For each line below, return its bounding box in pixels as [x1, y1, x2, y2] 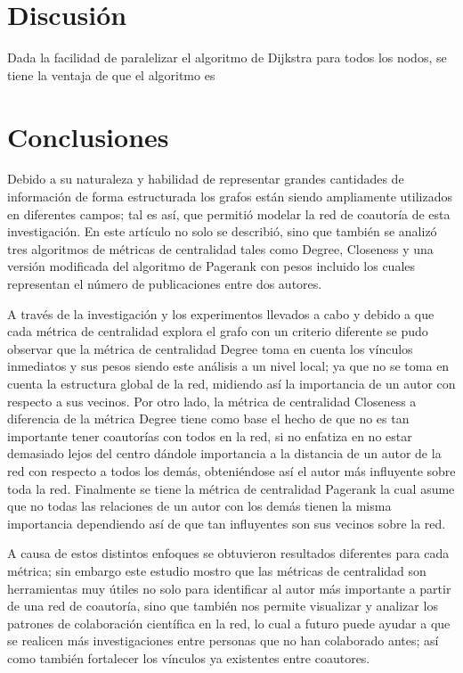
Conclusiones [7, 118, 169, 154]
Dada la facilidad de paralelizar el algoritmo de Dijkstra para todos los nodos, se [7, 48, 447, 67]
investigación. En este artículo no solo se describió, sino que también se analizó [7, 222, 437, 241]
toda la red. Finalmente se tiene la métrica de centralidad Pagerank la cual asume [7, 479, 455, 497]
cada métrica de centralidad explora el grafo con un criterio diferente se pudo [7, 322, 428, 341]
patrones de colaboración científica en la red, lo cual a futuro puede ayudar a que [7, 613, 451, 632]
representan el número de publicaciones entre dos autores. [7, 275, 322, 292]
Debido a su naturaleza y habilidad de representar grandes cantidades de [7, 169, 404, 188]
